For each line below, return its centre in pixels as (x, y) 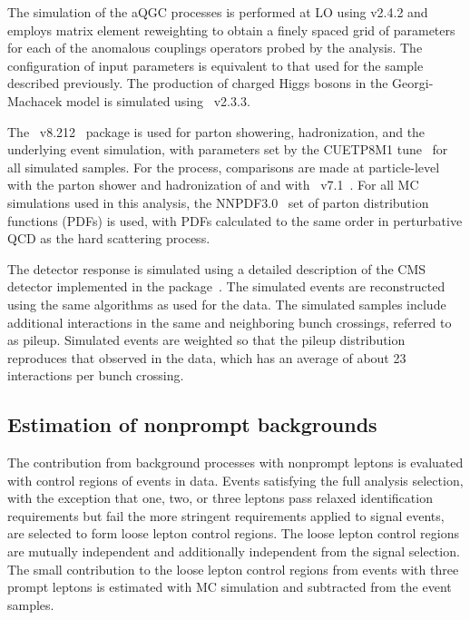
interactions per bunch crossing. (96, 375)
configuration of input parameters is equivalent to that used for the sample (215, 65)
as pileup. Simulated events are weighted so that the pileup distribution (206, 340)
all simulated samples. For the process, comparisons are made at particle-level (224, 167)
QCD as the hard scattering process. (109, 238)
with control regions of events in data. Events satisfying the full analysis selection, (235, 480)
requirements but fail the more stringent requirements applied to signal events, (226, 515)
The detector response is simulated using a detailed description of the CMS (217, 268)
